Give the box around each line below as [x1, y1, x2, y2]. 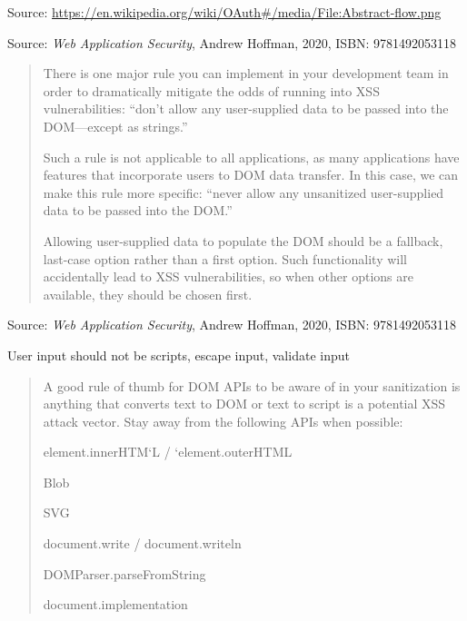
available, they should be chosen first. [43, 284, 253, 303]
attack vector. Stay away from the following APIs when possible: [43, 411, 403, 430]
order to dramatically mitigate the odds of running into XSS [43, 81, 380, 100]
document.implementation [43, 595, 188, 614]
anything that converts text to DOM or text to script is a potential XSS [43, 394, 446, 413]
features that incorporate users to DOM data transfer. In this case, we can [43, 165, 459, 184]
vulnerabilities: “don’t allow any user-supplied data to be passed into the [43, 99, 449, 118]
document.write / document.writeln [43, 534, 242, 553]
